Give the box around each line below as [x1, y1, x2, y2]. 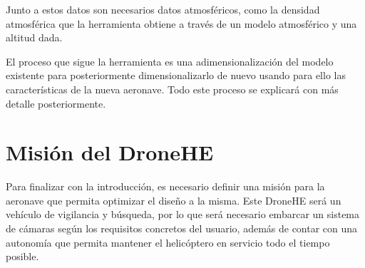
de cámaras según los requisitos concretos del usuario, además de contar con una [6, 221, 358, 236]
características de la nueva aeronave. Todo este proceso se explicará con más [6, 81, 339, 96]
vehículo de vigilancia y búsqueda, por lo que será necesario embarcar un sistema [6, 207, 360, 222]
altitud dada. [6, 30, 63, 45]
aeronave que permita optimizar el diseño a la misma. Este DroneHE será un [6, 192, 341, 207]
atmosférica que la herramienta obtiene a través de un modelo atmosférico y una [6, 16, 357, 31]
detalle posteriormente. [6, 96, 106, 110]
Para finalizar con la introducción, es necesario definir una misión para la [6, 179, 325, 194]
